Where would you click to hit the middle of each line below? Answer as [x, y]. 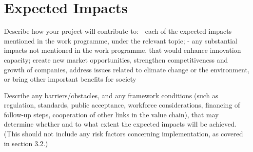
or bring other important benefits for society [70, 79]
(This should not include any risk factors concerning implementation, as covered [124, 134]
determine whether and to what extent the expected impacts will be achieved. [120, 124]
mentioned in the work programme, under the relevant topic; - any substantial [121, 40]
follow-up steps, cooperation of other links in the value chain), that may [111, 114]
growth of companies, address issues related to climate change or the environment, [127, 69]
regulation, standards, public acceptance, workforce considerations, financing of [122, 105]
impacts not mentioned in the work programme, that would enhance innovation [123, 50]
